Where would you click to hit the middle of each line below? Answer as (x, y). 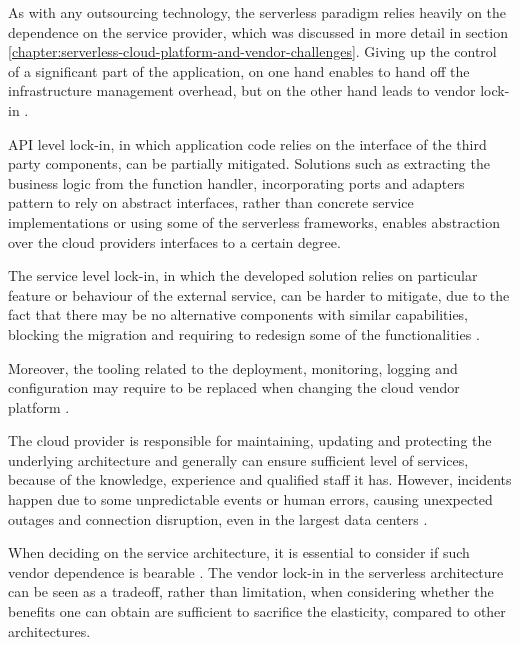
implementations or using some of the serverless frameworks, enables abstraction (254, 221)
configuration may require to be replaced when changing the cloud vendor (234, 387)
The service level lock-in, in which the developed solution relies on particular (243, 275)
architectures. (49, 630)
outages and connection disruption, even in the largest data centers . (218, 518)
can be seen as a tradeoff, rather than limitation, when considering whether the (251, 591)
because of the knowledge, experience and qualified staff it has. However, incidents (260, 479)
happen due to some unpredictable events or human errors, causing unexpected (250, 499)
